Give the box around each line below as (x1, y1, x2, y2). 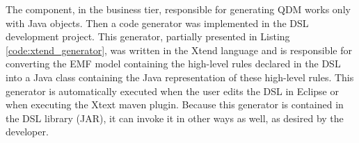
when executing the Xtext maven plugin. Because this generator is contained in (6, 97, 344, 112)
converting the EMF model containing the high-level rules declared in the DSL (6, 56, 341, 71)
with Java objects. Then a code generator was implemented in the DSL (6, 15, 309, 30)
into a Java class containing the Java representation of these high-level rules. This (6, 69, 354, 84)
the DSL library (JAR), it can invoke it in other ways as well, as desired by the (6, 110, 344, 125)
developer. (6, 124, 49, 139)
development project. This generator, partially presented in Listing (6, 29, 290, 44)
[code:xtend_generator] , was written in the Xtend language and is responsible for (6, 42, 352, 57)
